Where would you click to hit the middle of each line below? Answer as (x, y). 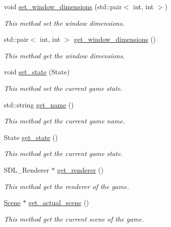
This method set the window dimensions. (64, 23)
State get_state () (31, 137)
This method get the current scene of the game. (74, 218)
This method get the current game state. (63, 153)
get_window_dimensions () (115, 39)
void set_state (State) (37, 72)
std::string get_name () (39, 104)
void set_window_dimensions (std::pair (63, 6)
